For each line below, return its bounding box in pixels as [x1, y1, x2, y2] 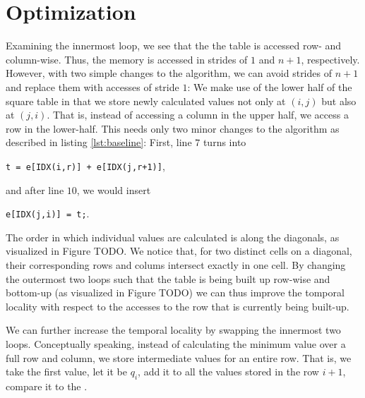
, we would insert [76, 182, 151, 197]
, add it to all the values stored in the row [138, 364, 319, 379]
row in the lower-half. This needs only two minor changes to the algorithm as [6, 121, 340, 135]
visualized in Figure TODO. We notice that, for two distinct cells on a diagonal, [6, 243, 352, 258]
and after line [6, 182, 64, 197]
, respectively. [301, 52, 360, 66]
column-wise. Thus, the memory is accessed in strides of [6, 52, 248, 66]
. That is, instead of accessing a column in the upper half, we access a [47, 107, 349, 122]
